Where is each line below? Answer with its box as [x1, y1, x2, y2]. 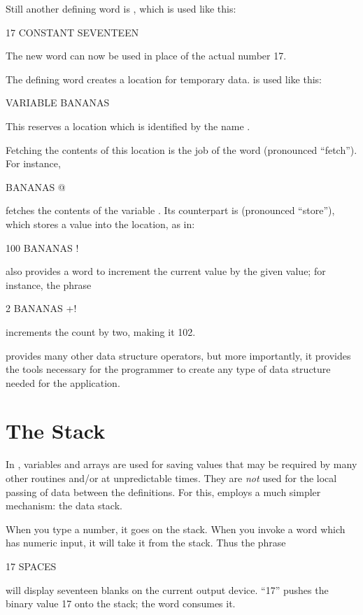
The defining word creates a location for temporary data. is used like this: [6, 71, 322, 86]
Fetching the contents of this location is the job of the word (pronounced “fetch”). [6, 142, 357, 157]
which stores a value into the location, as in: [6, 216, 195, 231]
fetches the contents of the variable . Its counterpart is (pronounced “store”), [6, 203, 335, 218]
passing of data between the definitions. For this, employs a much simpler [6, 484, 321, 499]
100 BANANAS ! [6, 240, 79, 255]
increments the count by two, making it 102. [6, 324, 196, 339]
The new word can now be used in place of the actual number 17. [6, 48, 287, 63]
